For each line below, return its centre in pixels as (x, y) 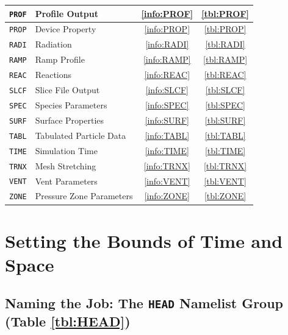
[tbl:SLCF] (225, 90)
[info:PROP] (167, 29)
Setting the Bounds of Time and (144, 240)
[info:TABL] (167, 135)
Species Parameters (71, 104)
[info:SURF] (167, 120)
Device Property (66, 29)
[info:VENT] (167, 181)
